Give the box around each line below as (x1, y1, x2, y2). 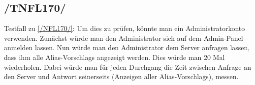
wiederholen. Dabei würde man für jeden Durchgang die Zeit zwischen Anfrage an (4, 61, 251, 72)
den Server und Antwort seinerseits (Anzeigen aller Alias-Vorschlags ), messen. (4, 71, 239, 82)
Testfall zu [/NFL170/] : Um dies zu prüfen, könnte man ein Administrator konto (4, 23, 245, 33)
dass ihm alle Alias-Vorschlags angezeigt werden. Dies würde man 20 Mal (4, 52, 225, 62)
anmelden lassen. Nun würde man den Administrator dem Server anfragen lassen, (4, 42, 250, 53)
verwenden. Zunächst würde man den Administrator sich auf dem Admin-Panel (4, 32, 243, 43)
